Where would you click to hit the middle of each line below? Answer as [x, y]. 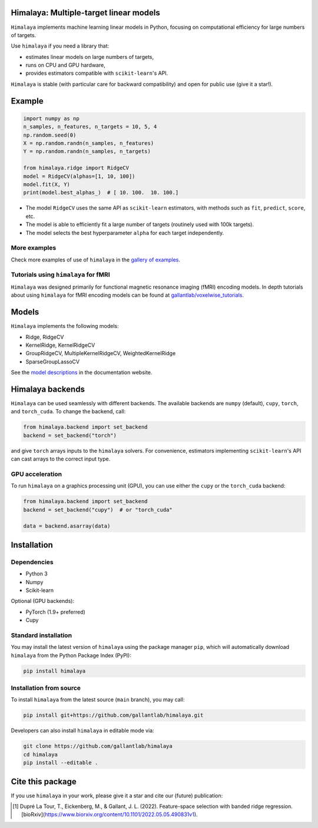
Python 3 [37, 574]
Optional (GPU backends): [43, 601]
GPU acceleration [36, 474]
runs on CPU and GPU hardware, [65, 65]
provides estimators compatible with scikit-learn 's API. [97, 73]
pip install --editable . [61, 763]
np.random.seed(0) [50, 135]
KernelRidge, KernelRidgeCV [60, 345]
